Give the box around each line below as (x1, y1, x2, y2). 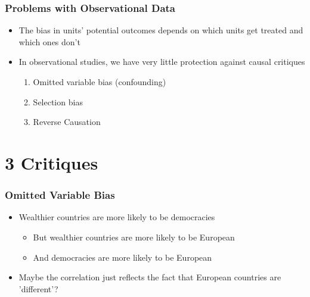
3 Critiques (5, 150, 98, 174)
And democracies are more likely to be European (33, 251, 212, 263)
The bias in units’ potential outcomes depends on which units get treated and (18, 24, 303, 36)
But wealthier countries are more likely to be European (33, 230, 235, 243)
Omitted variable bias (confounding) (33, 76, 166, 87)
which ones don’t (18, 35, 80, 48)
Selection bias (33, 95, 83, 108)
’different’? (18, 282, 58, 295)
